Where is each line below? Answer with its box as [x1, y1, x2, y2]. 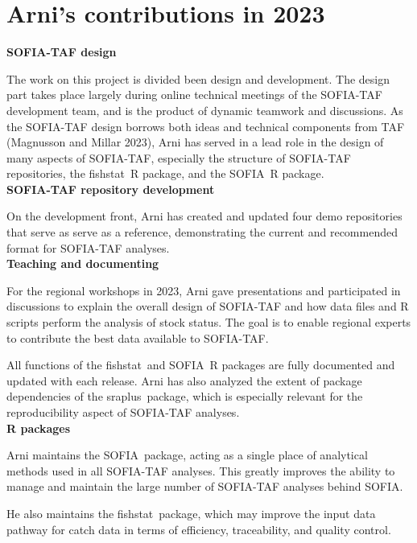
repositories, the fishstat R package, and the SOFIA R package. [6, 165, 324, 182]
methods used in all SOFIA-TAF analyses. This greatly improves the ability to [6, 462, 395, 479]
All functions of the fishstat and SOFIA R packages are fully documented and [6, 356, 395, 373]
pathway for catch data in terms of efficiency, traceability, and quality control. [6, 520, 391, 537]
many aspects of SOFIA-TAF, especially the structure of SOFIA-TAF [6, 149, 351, 166]
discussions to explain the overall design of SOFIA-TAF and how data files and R [6, 298, 409, 315]
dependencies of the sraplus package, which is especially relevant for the [6, 388, 363, 405]
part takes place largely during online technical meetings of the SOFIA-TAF [6, 86, 382, 103]
